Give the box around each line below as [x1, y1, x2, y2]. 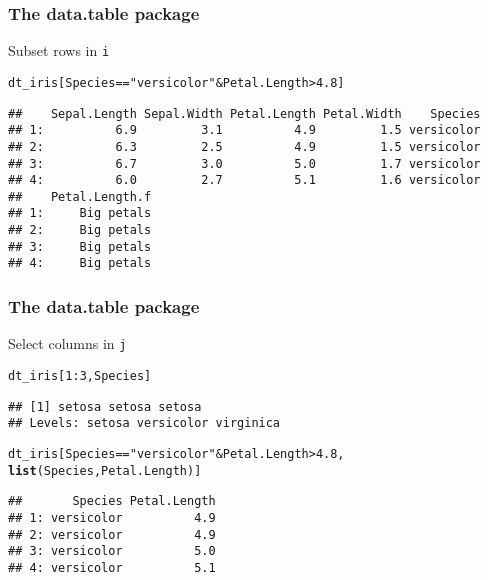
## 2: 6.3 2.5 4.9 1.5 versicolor [8, 139, 481, 154]
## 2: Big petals [8, 223, 152, 238]
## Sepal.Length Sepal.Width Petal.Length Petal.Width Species [8, 106, 481, 121]
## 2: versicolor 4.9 [8, 527, 216, 542]
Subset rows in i [8, 40, 110, 61]
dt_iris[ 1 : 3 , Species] [8, 368, 152, 383]
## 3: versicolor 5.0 [8, 544, 216, 559]
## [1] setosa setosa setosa [8, 399, 202, 414]
